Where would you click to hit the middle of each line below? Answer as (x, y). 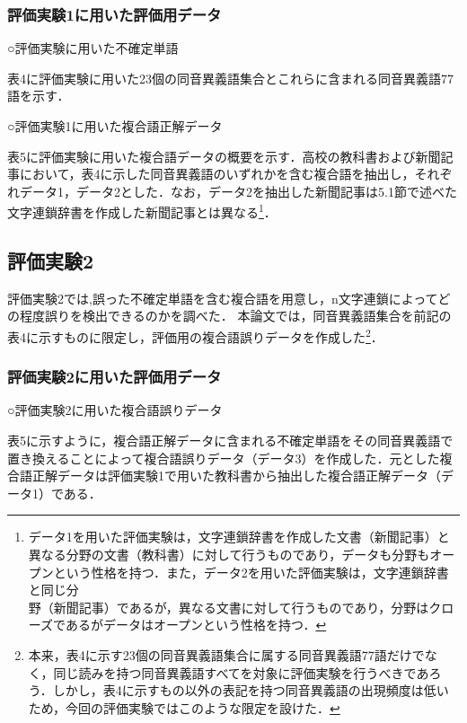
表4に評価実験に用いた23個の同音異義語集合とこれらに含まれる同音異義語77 (230, 78)
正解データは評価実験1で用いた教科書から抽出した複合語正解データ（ (236, 476)
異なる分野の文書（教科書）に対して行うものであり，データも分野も (229, 555)
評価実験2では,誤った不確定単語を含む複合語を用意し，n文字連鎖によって (223, 298)
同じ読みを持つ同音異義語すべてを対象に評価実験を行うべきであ (241, 672)
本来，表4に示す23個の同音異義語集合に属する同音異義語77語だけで (226, 655)
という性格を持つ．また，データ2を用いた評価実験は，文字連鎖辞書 (251, 572)
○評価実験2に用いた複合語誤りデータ (115, 410)
